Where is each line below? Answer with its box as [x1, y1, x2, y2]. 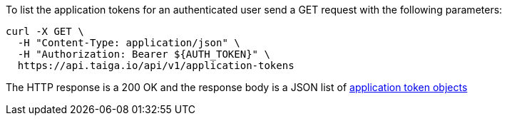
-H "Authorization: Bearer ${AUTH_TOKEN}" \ [17, 48, 270, 60]
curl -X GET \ [6, 26, 84, 37]
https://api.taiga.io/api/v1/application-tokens [17, 60, 295, 71]
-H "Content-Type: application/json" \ [17, 37, 240, 48]
